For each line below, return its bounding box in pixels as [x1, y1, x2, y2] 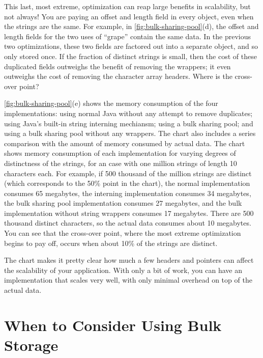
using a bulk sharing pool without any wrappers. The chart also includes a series [4, 128, 256, 139]
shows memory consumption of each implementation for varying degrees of [4, 148, 236, 158]
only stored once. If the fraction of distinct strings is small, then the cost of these [4, 50, 257, 61]
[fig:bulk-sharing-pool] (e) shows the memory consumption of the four [4, 98, 218, 108]
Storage [4, 335, 59, 355]
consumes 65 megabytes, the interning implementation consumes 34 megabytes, [4, 187, 251, 198]
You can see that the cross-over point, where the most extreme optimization [4, 228, 241, 238]
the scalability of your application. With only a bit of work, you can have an [4, 264, 243, 275]
